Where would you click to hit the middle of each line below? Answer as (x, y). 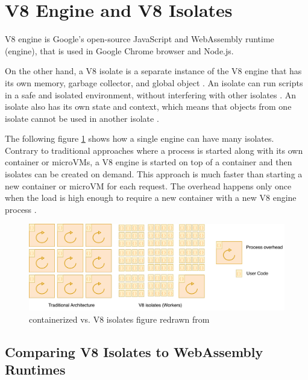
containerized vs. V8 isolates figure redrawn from (119, 319)
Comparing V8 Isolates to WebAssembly (134, 351)
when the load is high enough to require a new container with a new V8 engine (151, 198)
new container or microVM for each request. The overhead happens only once (148, 185)
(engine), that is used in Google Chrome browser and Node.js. (119, 50)
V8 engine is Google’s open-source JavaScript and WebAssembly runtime (140, 39)
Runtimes (35, 369)
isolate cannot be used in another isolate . (82, 118)
